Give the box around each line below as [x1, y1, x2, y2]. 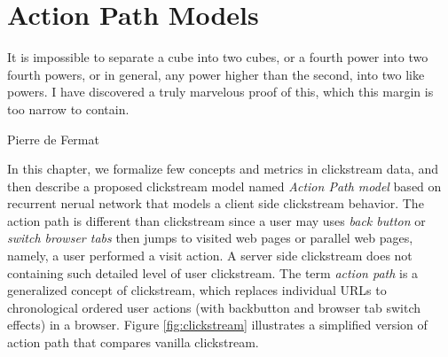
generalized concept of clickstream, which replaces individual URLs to [7, 281, 387, 299]
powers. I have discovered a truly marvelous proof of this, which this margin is [7, 82, 434, 101]
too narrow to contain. [7, 99, 130, 118]
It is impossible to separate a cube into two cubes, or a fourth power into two [7, 48, 428, 66]
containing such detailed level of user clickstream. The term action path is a [7, 263, 419, 282]
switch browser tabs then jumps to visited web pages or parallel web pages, [7, 229, 413, 247]
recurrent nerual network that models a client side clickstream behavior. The [7, 194, 424, 213]
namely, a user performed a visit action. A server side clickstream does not [7, 246, 413, 265]
